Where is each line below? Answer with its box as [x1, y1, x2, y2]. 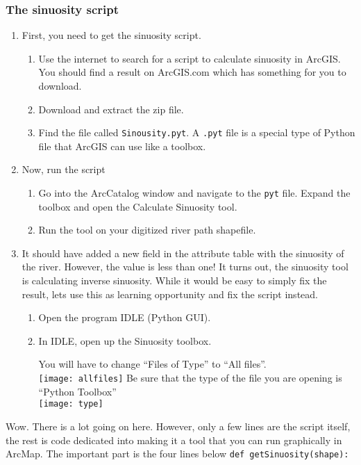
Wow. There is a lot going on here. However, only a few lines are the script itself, [6, 418, 351, 433]
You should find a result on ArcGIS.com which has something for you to [38, 65, 346, 79]
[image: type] [38, 399, 103, 409]
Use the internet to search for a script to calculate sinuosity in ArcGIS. [38, 51, 341, 65]
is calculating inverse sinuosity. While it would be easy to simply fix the [22, 273, 327, 288]
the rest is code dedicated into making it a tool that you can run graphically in [6, 432, 342, 447]
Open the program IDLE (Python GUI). [38, 310, 211, 325]
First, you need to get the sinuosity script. [22, 28, 201, 42]
